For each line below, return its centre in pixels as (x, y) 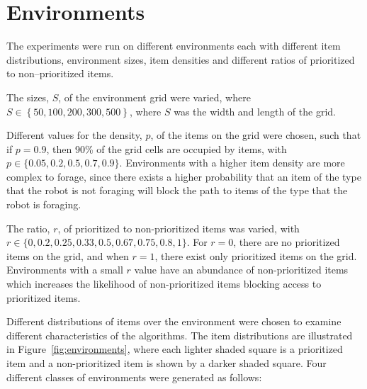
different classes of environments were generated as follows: (134, 377)
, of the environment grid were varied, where (154, 97)
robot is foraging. (44, 204)
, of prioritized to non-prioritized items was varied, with (179, 228)
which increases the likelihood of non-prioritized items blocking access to (164, 284)
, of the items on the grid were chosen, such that (256, 135)
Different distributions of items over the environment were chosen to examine (174, 321)
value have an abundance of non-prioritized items (241, 270)
